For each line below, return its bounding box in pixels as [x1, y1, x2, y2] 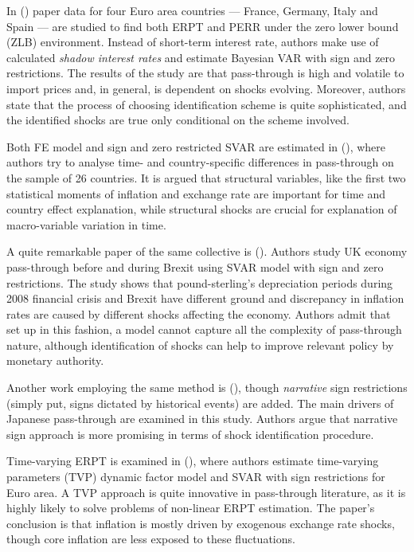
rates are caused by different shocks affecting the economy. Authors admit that [6, 305, 391, 322]
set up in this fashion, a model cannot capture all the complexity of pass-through [6, 321, 402, 338]
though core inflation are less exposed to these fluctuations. [6, 530, 295, 547]
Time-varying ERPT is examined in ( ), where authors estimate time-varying [6, 452, 379, 469]
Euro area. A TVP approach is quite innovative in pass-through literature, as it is [6, 483, 406, 500]
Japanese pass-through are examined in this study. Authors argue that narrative [6, 410, 398, 427]
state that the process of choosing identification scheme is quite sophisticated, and [6, 96, 407, 112]
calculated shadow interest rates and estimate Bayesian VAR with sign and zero [6, 49, 396, 65]
